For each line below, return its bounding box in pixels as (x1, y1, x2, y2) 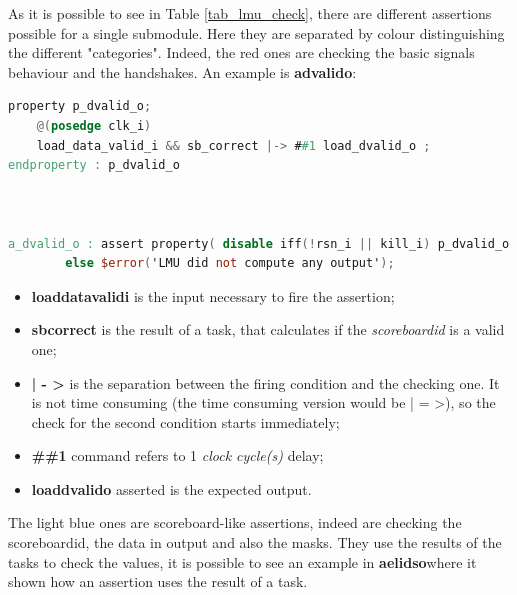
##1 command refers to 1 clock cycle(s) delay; (31, 445, 324, 466)
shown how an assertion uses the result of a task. (8, 571, 308, 592)
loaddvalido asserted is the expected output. (31, 478, 312, 499)
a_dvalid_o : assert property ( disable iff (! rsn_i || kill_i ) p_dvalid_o (8, 236, 510, 251)
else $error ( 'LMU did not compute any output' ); (65, 256, 395, 271)
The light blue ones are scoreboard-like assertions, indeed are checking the (8, 512, 462, 533)
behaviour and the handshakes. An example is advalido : (8, 61, 357, 82)
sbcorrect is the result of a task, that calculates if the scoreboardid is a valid (31, 319, 505, 340)
